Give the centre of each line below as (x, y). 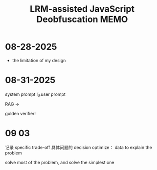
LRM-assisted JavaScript (82, 9)
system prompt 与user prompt (35, 94)
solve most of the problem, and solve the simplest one (60, 162)
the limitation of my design (39, 60)
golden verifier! (20, 113)
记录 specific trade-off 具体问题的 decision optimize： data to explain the (79, 147)
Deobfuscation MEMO (82, 19)
